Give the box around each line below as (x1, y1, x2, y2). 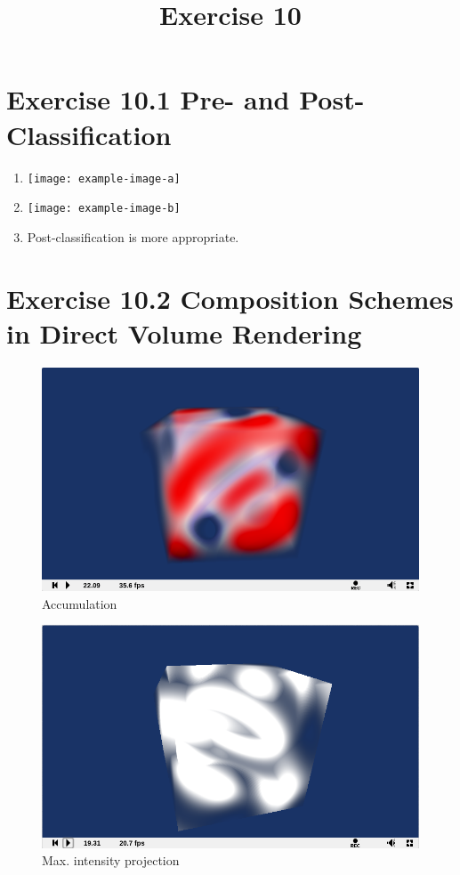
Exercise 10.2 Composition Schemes (6, 280, 454, 316)
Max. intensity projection (42, 851, 180, 870)
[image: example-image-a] (27, 172, 181, 185)
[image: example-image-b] (27, 202, 181, 215)
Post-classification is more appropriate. (27, 227, 239, 246)
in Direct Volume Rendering (6, 314, 362, 351)
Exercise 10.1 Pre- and (6, 81, 290, 117)
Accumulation (42, 594, 117, 612)
